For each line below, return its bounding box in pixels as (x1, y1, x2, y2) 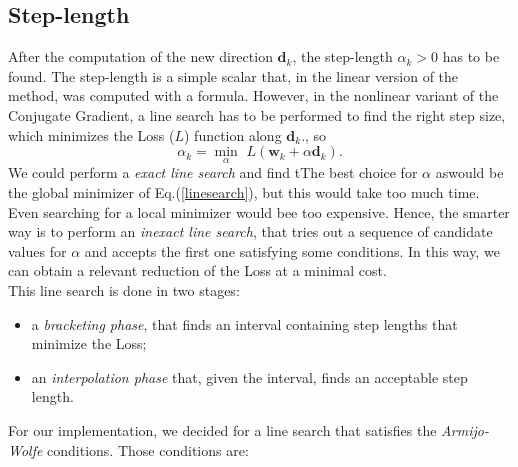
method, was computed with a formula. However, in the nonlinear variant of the (8, 85, 499, 106)
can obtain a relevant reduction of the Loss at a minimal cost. (8, 260, 387, 281)
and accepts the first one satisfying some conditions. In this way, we (84, 240, 500, 261)
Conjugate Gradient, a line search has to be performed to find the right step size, (8, 104, 506, 125)
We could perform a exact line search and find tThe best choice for (8, 162, 418, 183)
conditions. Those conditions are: (47, 439, 249, 460)
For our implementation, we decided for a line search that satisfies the (8, 419, 437, 440)
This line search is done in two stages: (8, 279, 240, 300)
